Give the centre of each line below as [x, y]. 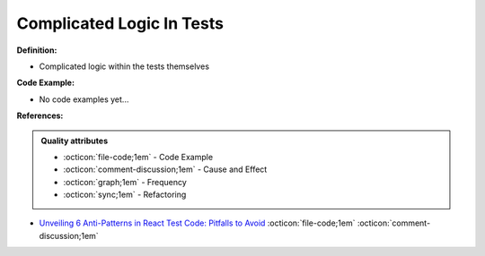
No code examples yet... [84, 99]
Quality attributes [74, 141]
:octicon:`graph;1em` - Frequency [125, 182]
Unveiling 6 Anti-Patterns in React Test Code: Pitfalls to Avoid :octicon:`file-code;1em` [197, 223]
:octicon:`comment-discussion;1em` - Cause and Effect [165, 169]
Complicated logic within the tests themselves [124, 66]
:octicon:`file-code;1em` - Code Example [138, 157]
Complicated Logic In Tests [120, 23]
